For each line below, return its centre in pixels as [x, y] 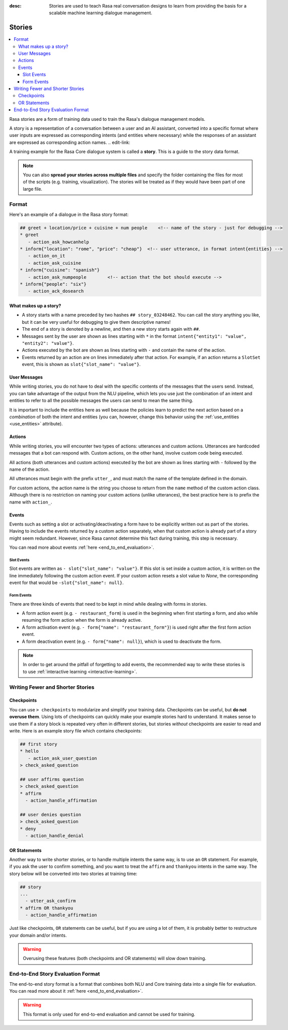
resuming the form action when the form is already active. [82, 620]
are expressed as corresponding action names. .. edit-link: [70, 142]
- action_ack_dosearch [56, 291]
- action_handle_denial [55, 835]
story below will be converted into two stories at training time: [73, 873]
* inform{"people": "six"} [53, 284]
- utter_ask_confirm [51, 901]
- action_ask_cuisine [55, 263]
